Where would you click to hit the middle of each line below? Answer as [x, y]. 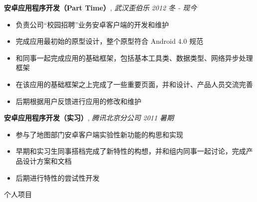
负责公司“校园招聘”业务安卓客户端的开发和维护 [92, 24]
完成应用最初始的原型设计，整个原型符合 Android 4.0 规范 [109, 41]
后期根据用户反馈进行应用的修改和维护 [78, 101]
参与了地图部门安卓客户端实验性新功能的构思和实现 [99, 134]
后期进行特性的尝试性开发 [58, 177]
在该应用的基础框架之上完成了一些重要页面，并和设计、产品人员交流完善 [134, 84]
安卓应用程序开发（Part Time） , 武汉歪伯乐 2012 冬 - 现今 [100, 7]
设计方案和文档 [47, 160]
